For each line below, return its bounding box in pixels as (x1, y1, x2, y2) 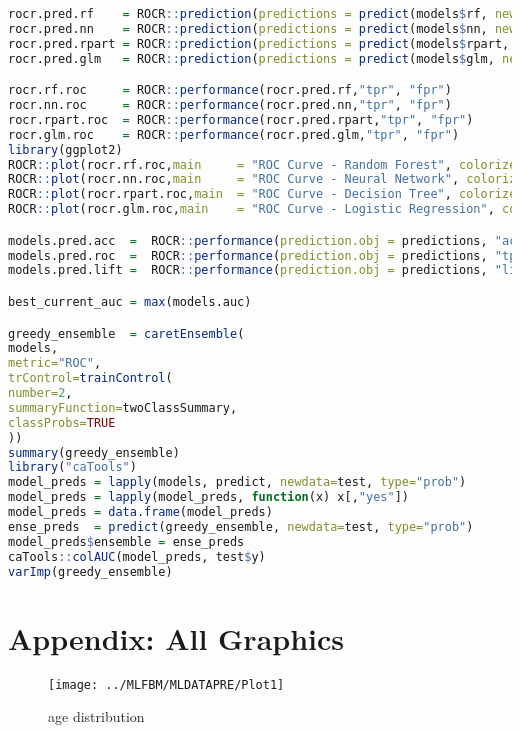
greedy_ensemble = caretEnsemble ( (8, 326, 245, 341)
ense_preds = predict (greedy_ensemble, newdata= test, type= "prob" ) (8, 519, 474, 534)
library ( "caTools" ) (8, 460, 137, 475)
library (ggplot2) (8, 142, 123, 157)
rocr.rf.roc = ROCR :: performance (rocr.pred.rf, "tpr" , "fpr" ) (8, 83, 452, 98)
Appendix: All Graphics (8, 617, 345, 658)
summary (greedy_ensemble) (8, 445, 180, 460)
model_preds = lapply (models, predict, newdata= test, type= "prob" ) (8, 475, 467, 490)
